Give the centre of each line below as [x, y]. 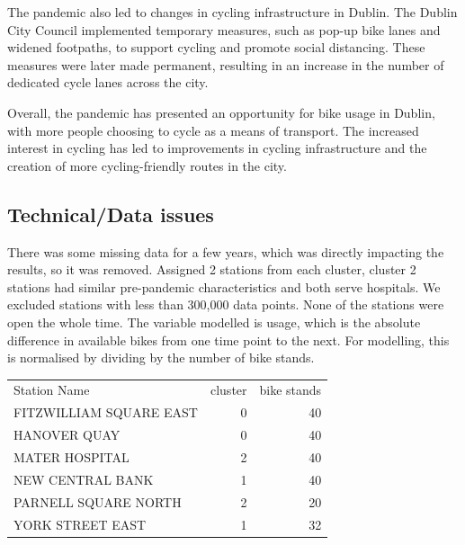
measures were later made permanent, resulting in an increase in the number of [226, 64]
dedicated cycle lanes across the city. [108, 82]
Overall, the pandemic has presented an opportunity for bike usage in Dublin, [221, 112]
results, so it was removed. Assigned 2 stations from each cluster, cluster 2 [212, 269]
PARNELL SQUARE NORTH [98, 501]
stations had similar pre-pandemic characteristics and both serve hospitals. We [224, 286]
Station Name [52, 390]
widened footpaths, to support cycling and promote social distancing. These [216, 47]
